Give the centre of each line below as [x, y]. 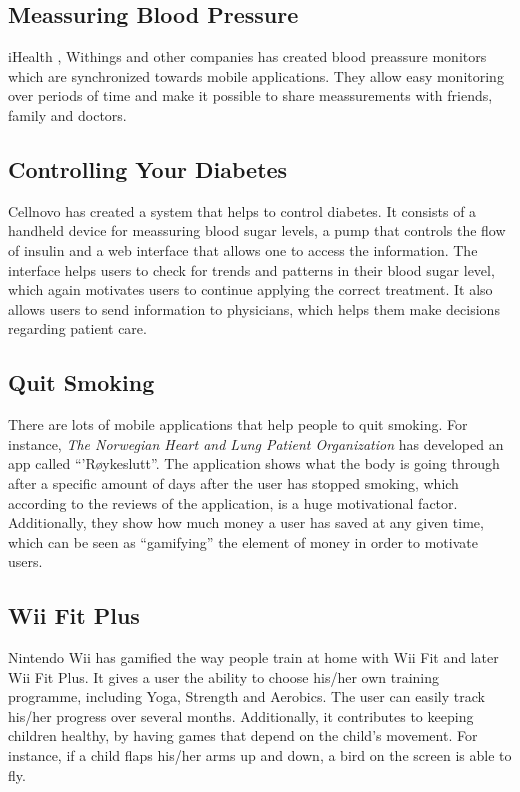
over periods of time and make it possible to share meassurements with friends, [250, 95]
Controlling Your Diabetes [148, 168]
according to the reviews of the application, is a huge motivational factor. [233, 502]
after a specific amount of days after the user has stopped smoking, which [233, 482]
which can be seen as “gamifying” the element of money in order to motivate [243, 541]
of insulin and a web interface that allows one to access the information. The [243, 249]
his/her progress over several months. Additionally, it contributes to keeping [241, 715]
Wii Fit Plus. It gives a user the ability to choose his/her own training [224, 676]
